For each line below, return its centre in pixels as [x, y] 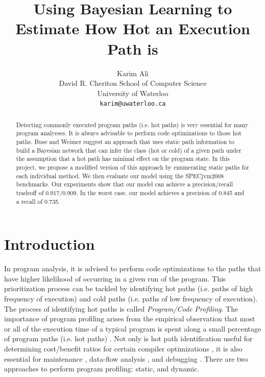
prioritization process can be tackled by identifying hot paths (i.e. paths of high [129, 288]
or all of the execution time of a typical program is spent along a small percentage [133, 328]
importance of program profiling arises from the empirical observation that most [130, 319]
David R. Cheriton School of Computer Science [133, 83]
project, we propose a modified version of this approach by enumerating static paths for [132, 167]
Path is [133, 48]
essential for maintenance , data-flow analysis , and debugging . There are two [126, 358]
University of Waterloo [133, 93]
